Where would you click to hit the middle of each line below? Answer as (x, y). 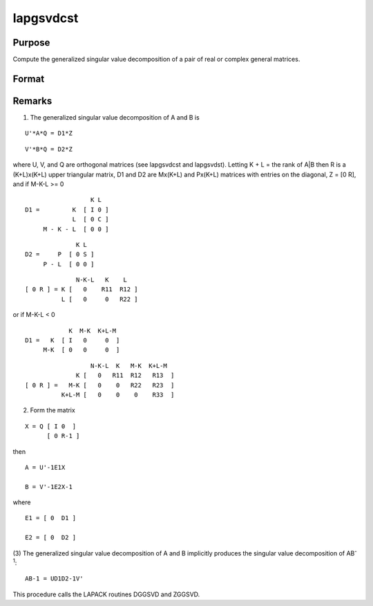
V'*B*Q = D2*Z (49, 149)
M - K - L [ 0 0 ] (76, 229)
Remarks (32, 101)
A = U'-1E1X (45, 467)
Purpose (31, 43)
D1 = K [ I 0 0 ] (73, 340)
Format (29, 79)
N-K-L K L (102, 280)
